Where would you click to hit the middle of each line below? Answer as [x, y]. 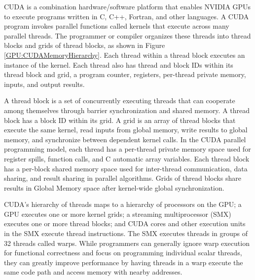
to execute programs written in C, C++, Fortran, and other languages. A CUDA [127, 16]
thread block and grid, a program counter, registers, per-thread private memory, [125, 74]
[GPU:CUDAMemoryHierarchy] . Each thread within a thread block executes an [125, 55]
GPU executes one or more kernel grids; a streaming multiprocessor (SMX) [118, 214]
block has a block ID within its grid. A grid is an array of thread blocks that [120, 120]
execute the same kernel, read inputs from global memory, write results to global [126, 130]
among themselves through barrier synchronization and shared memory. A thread [127, 110]
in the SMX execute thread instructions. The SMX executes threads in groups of [126, 233]
